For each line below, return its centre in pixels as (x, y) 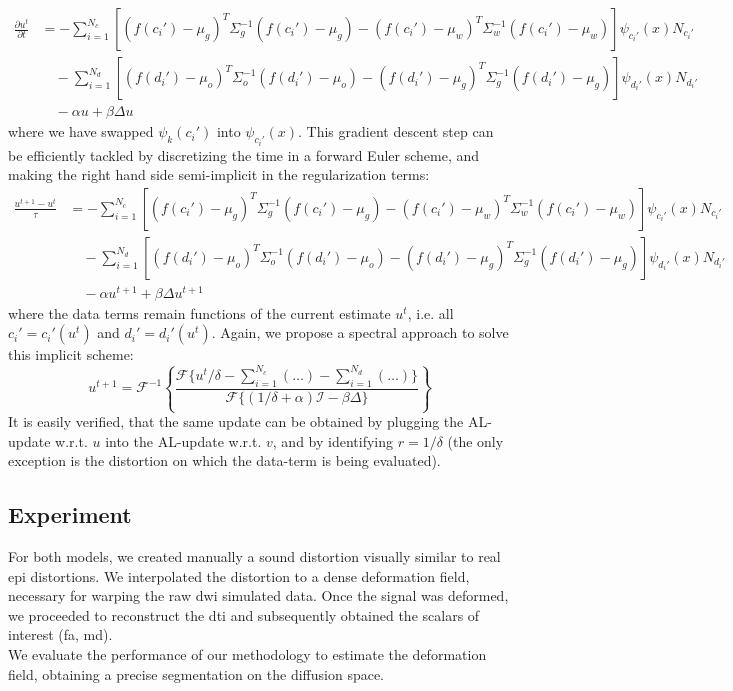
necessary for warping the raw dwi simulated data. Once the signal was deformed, (258, 595)
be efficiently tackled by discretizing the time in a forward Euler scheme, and (244, 154)
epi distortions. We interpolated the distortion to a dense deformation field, (239, 575)
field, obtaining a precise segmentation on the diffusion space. (196, 673)
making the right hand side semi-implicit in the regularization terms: (219, 174)
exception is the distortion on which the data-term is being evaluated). (224, 460)
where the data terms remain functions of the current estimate (199, 312)
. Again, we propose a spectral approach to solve (360, 332)
